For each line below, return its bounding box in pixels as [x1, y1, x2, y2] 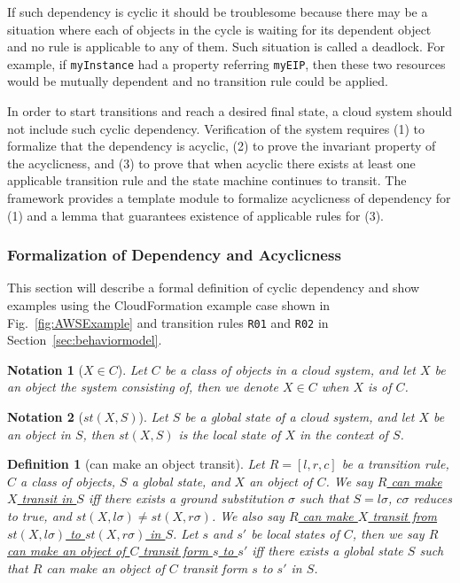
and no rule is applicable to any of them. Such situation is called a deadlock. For [7, 37, 446, 56]
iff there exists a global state [252, 541, 403, 560]
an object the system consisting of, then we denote [7, 377, 278, 396]
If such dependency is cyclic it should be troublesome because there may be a [7, 3, 428, 20]
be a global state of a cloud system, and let [184, 408, 415, 426]
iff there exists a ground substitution [88, 489, 285, 508]
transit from [372, 507, 438, 525]
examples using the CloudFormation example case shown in [7, 296, 331, 314]
